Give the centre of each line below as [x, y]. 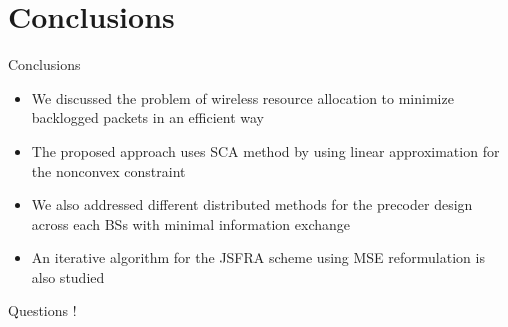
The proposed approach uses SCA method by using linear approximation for [265, 150]
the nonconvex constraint [108, 170]
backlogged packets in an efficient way [147, 117]
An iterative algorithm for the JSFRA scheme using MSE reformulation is [258, 257]
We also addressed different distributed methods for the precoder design [252, 204]
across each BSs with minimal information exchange [191, 223]
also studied [68, 276]
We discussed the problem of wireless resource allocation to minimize [242, 97]
